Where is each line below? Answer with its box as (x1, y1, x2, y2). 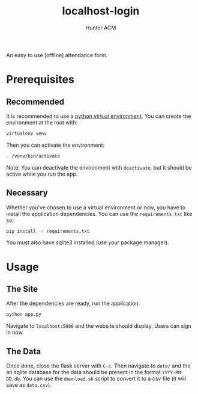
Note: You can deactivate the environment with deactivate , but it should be (6, 164, 192, 171)
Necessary (6, 188, 48, 198)
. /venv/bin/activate (6, 153, 61, 159)
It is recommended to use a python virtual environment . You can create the (6, 112, 191, 120)
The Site (6, 284, 38, 294)
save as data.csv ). (6, 381, 52, 389)
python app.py (6, 312, 42, 318)
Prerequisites (6, 73, 75, 87)
